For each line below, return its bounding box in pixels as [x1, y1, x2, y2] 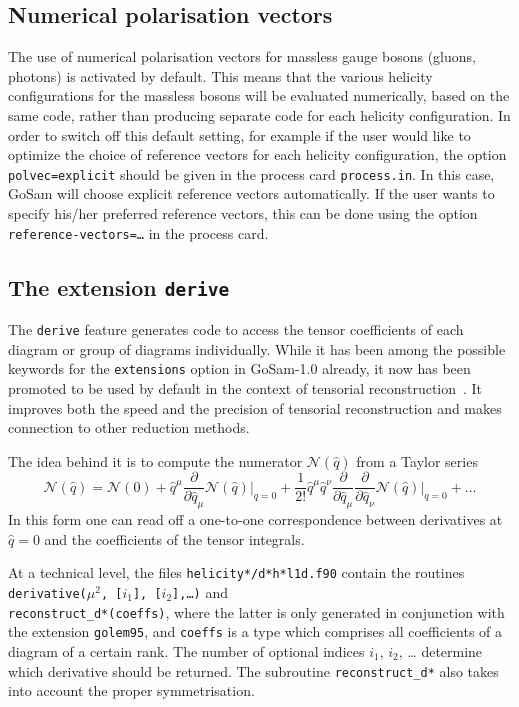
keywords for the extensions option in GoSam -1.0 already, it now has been [8, 358, 471, 379]
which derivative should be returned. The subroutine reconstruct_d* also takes [8, 660, 499, 681]
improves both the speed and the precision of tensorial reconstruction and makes [8, 397, 502, 418]
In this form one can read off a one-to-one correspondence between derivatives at [8, 509, 503, 530]
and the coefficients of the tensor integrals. [44, 528, 305, 549]
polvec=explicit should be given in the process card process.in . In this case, [8, 163, 495, 184]
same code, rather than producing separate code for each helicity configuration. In [8, 104, 511, 125]
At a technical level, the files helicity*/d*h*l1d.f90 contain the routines [8, 562, 465, 583]
